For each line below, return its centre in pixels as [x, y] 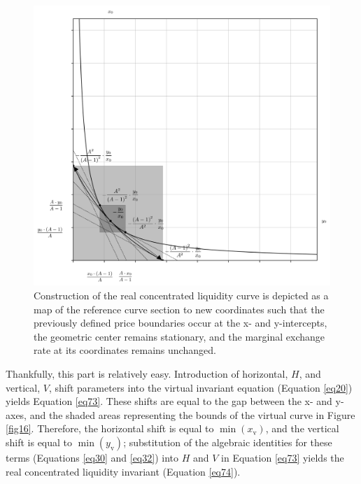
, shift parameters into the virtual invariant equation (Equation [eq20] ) [200, 387]
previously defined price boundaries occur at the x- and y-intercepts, [180, 323]
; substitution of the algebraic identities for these [228, 442]
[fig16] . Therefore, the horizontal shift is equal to [110, 428]
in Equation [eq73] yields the [283, 457]
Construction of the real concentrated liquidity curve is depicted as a [181, 295]
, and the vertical [302, 428]
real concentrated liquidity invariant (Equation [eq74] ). [123, 471]
